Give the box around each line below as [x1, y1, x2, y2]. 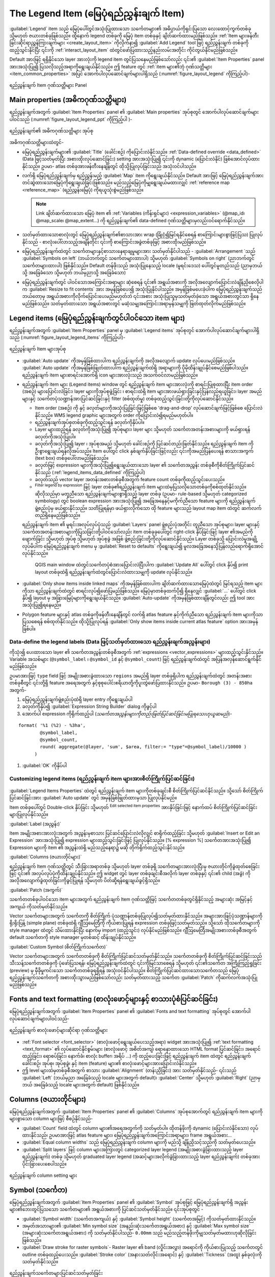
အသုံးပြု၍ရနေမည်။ [22, 602, 62, 608]
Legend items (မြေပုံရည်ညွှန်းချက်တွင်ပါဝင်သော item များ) [9, 314, 185, 322]
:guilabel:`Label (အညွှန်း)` [9, 820, 62, 827]
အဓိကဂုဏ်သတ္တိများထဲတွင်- [9, 139, 64, 146]
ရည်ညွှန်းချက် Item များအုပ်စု [9, 346, 66, 352]
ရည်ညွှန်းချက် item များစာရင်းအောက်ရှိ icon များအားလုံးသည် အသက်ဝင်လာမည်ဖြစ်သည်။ [22, 372, 198, 378]
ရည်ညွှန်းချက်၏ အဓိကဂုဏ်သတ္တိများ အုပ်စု [9, 128, 94, 134]
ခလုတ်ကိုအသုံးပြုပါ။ [35, 433, 76, 439]
